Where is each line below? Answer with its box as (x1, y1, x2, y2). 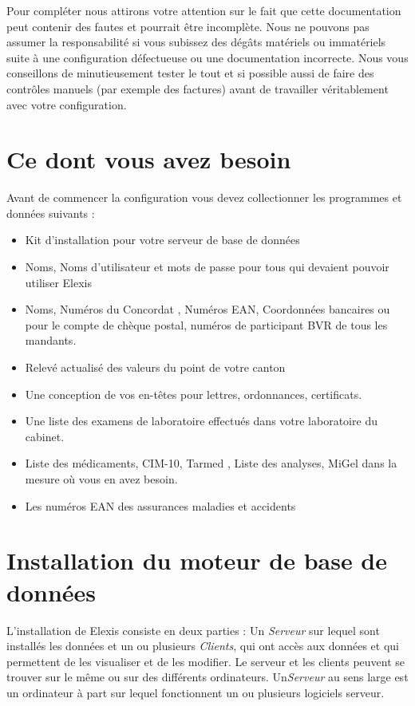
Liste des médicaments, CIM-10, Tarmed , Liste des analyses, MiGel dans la (25, 455, 397, 471)
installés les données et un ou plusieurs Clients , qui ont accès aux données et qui (6, 637, 400, 654)
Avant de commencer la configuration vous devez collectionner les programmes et (6, 189, 402, 206)
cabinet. (25, 428, 65, 444)
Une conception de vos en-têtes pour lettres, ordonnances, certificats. (25, 385, 362, 402)
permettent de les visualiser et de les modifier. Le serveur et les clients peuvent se (6, 653, 405, 669)
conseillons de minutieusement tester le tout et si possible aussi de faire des (6, 65, 374, 81)
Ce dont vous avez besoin (6, 143, 291, 176)
